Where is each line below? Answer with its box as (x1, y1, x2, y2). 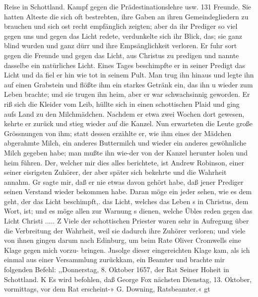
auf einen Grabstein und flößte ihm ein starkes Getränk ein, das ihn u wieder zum (4, 79, 253, 89)
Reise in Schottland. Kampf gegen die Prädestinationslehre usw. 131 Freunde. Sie (4, 1, 252, 11)
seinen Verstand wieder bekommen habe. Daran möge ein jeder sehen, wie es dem (4, 186, 252, 197)
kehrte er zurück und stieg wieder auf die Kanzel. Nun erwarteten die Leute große (4, 118, 253, 129)
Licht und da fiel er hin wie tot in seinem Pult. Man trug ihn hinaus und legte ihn (4, 70, 254, 80)
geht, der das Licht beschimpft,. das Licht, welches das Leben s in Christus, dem (4, 196, 249, 206)
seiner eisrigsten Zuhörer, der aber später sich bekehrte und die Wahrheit (4, 167, 227, 177)
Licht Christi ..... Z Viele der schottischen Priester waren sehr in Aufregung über (4, 216, 249, 226)
